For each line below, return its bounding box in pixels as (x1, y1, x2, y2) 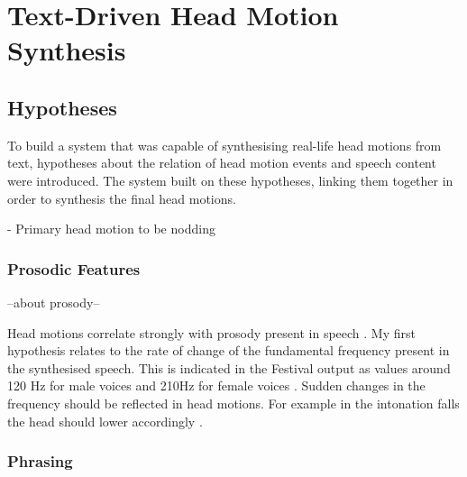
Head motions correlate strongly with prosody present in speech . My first (7, 323, 416, 342)
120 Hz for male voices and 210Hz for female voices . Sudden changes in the (7, 376, 426, 395)
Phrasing (7, 450, 73, 472)
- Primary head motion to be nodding (7, 219, 215, 238)
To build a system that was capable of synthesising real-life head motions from (7, 135, 442, 154)
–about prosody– (7, 292, 100, 311)
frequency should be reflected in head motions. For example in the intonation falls (7, 393, 460, 412)
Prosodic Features (7, 257, 141, 280)
